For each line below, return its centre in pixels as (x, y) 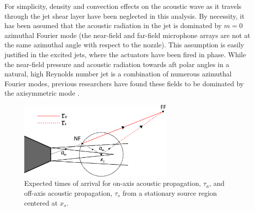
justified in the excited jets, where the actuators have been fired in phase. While (125, 54)
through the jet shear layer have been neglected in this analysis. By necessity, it (125, 16)
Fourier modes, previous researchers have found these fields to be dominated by (124, 83)
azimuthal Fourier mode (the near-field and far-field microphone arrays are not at (127, 35)
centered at (41, 202)
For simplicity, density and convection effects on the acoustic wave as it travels (123, 6)
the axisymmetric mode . (42, 93)
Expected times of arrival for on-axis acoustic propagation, (113, 183)
